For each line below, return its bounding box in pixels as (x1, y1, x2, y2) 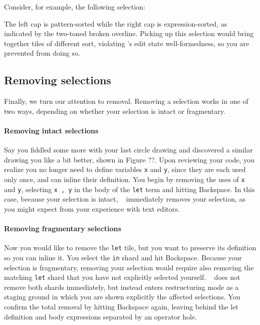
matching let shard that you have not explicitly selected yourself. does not (4, 272, 240, 282)
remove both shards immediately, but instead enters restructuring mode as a (4, 281, 239, 292)
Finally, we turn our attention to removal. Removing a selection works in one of (4, 96, 248, 106)
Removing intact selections (4, 125, 99, 135)
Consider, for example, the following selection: (4, 2, 145, 12)
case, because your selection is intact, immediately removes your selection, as (4, 194, 246, 204)
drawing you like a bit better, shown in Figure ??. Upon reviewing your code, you (4, 154, 254, 165)
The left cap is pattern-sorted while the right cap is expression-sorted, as (4, 18, 227, 29)
